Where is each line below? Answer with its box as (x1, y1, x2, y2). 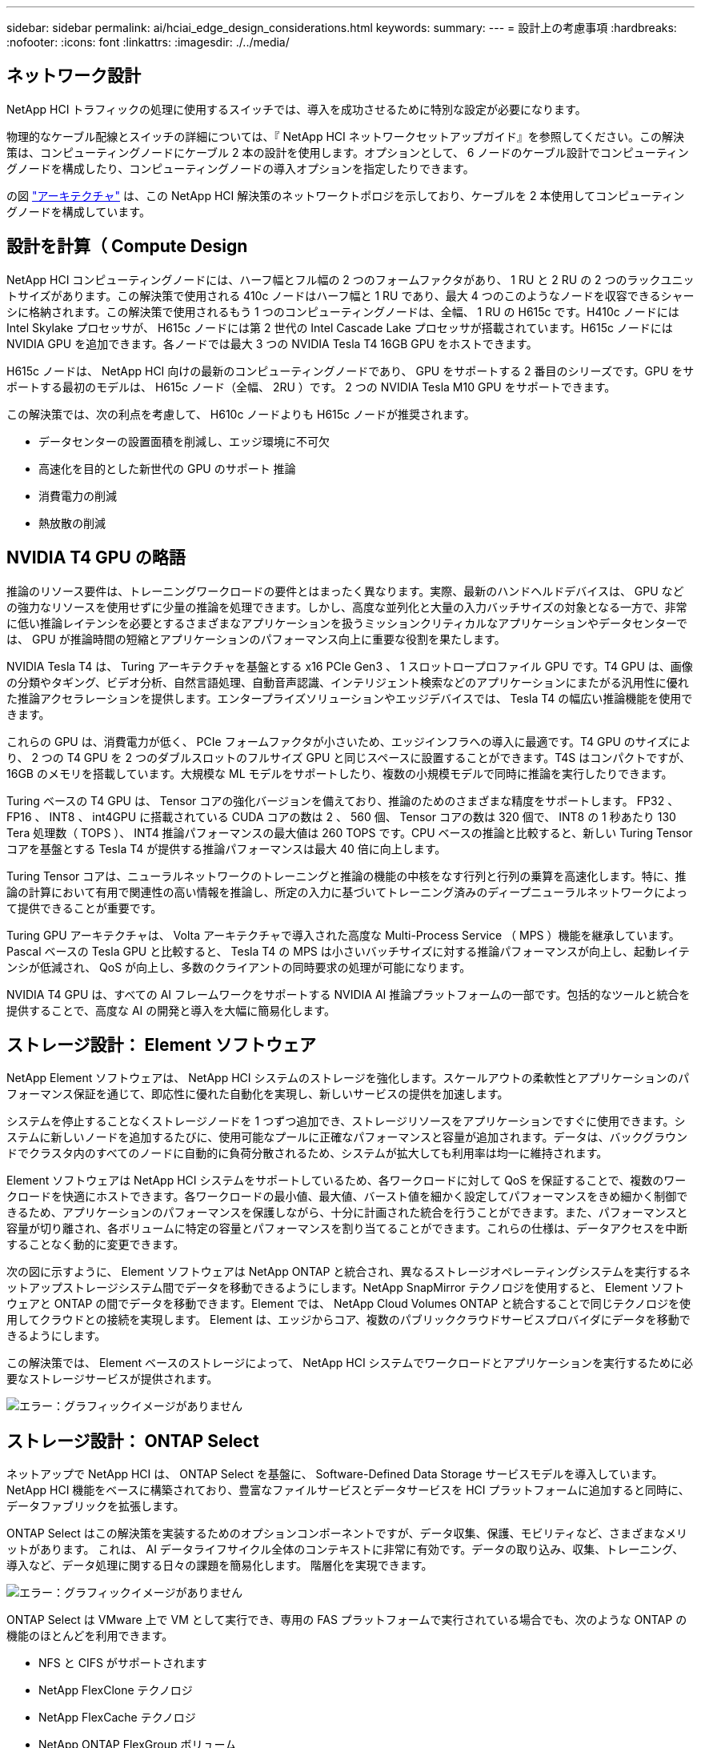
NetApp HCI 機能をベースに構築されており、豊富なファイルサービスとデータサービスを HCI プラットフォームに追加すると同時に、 (6, 1483, 690, 1497)
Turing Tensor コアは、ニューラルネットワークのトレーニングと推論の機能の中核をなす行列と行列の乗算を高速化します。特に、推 (6, 868, 687, 883)
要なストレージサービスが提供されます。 (6, 1372, 218, 1386)
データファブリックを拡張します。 (6, 1499, 185, 1513)
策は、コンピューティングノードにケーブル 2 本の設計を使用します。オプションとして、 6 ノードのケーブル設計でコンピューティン (6, 145, 689, 159)
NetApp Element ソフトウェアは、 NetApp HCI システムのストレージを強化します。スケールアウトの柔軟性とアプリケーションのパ (6, 1071, 690, 1085)
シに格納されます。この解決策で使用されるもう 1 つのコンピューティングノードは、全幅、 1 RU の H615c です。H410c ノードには (6, 304, 679, 319)
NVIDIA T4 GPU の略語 (6, 547, 186, 568)
